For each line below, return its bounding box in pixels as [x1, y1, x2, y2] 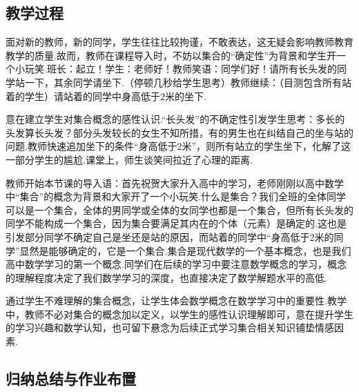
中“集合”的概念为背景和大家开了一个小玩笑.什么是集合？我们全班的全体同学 [6, 189, 347, 204]
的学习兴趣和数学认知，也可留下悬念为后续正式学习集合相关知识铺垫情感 [6, 320, 334, 335]
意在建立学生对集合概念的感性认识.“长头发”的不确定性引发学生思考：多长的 [6, 112, 345, 126]
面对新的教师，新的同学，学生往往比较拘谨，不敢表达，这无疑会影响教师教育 [6, 35, 353, 49]
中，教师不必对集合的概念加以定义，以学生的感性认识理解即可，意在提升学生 [6, 306, 353, 321]
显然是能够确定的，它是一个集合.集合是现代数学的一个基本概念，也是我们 [19, 243, 351, 257]
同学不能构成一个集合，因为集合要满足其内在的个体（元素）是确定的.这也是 [6, 216, 347, 231]
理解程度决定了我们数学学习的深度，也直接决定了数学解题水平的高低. [14, 270, 327, 284]
